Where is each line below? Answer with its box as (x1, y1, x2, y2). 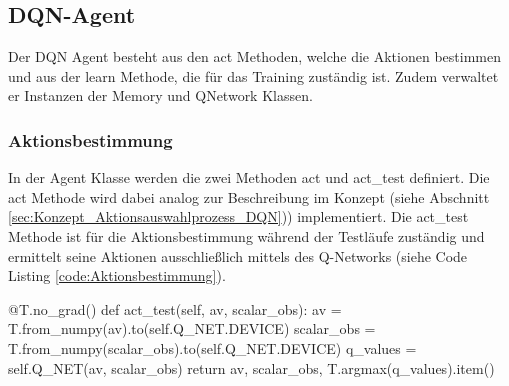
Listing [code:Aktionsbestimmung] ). (8, 265, 226, 286)
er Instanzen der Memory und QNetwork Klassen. (8, 85, 313, 106)
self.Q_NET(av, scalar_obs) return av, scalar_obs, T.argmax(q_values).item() (8, 357, 495, 378)
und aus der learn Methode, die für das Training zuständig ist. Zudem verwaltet (8, 65, 499, 86)
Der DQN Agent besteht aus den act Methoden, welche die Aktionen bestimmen (8, 46, 501, 67)
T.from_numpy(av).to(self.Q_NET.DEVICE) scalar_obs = (8, 318, 376, 339)
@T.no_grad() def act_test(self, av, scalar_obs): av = (8, 298, 342, 319)
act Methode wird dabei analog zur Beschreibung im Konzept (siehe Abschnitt (8, 186, 490, 207)
